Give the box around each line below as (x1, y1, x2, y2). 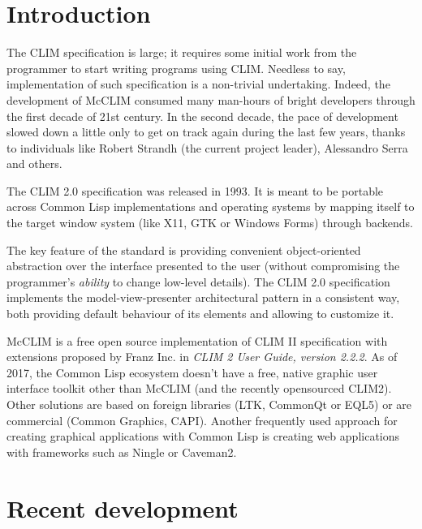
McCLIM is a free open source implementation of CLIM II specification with (6, 332, 388, 349)
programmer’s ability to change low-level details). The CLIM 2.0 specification (6, 273, 390, 290)
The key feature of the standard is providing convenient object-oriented (6, 241, 361, 258)
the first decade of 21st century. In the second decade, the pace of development (6, 107, 398, 124)
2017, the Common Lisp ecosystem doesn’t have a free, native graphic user (6, 363, 378, 381)
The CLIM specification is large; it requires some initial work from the (6, 44, 357, 61)
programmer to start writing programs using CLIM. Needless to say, (6, 59, 346, 76)
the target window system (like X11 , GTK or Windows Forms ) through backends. (6, 214, 413, 231)
